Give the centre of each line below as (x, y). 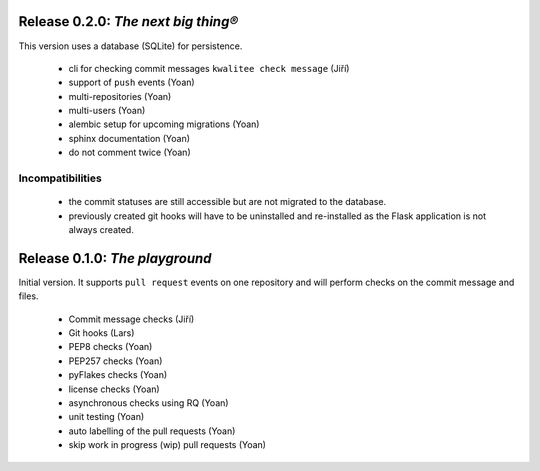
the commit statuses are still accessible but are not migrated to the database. (227, 202)
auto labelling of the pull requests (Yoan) (152, 431)
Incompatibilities (60, 178)
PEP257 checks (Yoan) (115, 361)
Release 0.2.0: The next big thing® (128, 21)
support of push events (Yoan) (131, 82)
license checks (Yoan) (114, 389)
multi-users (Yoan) (107, 111)
